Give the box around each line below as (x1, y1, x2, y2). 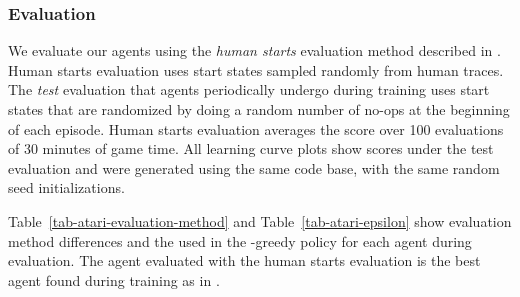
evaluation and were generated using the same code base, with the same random (8, 157, 500, 178)
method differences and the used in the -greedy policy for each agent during (8, 230, 472, 251)
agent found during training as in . (8, 269, 220, 290)
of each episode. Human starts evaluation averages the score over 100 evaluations (8, 118, 504, 139)
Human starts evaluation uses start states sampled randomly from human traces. (8, 59, 504, 80)
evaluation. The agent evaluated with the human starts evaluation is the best (8, 250, 481, 271)
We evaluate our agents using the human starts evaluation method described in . (8, 40, 501, 61)
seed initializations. (8, 177, 125, 198)
